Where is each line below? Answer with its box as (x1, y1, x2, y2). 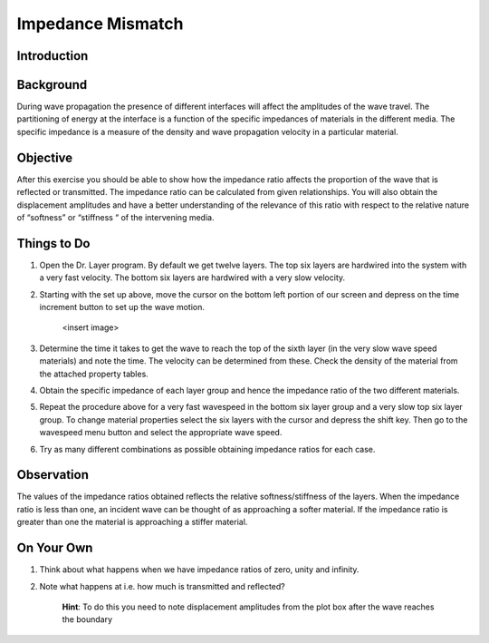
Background (16, 77, 88, 93)
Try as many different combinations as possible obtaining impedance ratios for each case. (39, 443, 376, 454)
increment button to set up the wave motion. (39, 302, 206, 313)
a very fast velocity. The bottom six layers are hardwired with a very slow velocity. (39, 272, 346, 283)
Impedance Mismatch (16, 14, 184, 34)
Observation (16, 467, 90, 482)
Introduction (16, 48, 89, 63)
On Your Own (16, 541, 93, 556)
